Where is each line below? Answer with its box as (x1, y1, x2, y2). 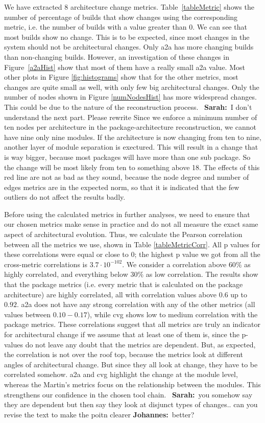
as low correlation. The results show (146, 269, 258, 279)
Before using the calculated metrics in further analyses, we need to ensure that (4, 208, 250, 219)
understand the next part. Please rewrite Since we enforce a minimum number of (4, 111, 257, 122)
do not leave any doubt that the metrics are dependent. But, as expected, (25, 339, 256, 349)
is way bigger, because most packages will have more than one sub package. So (4, 151, 251, 162)
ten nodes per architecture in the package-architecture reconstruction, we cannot (4, 122, 256, 132)
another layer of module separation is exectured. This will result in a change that (4, 142, 258, 152)
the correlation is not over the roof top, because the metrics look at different (4, 349, 243, 360)
